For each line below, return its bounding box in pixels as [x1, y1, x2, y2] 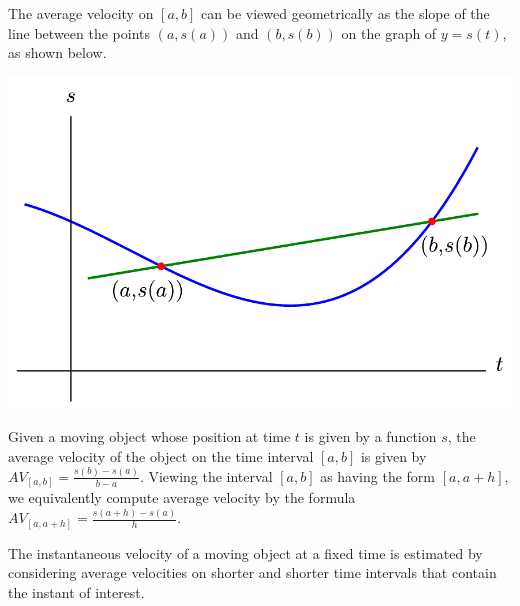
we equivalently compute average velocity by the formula [8, 487, 356, 508]
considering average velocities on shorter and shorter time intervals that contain [8, 562, 497, 583]
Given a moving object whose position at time [8, 426, 291, 447]
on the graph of [341, 22, 437, 43]
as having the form [320, 465, 436, 486]
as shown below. [8, 42, 107, 63]
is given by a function [304, 426, 437, 447]
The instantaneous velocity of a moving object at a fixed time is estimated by [8, 542, 483, 563]
